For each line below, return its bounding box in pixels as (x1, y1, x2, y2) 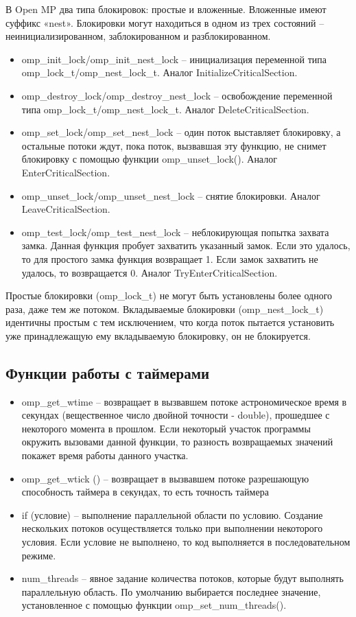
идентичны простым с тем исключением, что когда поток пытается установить (5, 315, 335, 329)
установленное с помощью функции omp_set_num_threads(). (21, 598, 287, 612)
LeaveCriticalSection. (21, 202, 110, 216)
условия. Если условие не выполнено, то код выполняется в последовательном (21, 535, 351, 549)
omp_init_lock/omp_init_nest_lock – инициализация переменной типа (21, 51, 327, 66)
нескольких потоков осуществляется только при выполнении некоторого (21, 521, 323, 535)
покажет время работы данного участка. (21, 448, 189, 463)
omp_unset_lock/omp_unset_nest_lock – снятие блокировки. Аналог (21, 188, 320, 202)
